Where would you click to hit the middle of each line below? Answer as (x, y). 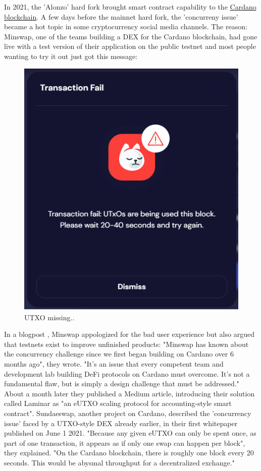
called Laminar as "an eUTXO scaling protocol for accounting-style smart (118, 403)
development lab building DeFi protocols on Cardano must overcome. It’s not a (127, 373)
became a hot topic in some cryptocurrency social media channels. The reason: (126, 26)
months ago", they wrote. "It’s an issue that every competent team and (114, 364)
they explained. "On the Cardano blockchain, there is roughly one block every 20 (129, 453)
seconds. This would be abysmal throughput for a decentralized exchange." (119, 462)
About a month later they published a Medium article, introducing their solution (129, 393)
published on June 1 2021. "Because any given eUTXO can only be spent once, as (130, 433)
